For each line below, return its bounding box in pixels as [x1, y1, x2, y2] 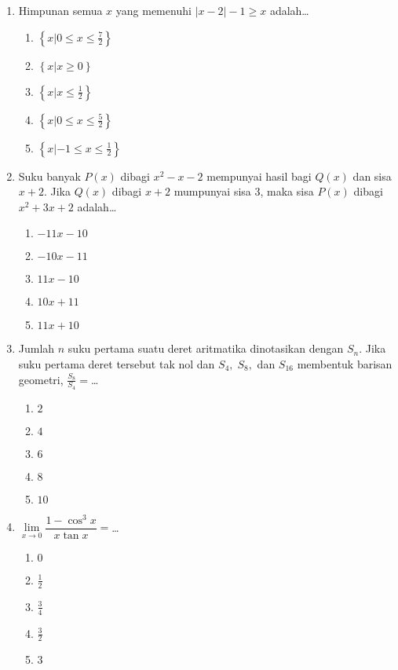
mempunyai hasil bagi [206, 167, 312, 184]
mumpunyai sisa [173, 183, 251, 200]
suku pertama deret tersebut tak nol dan [18, 355, 215, 372]
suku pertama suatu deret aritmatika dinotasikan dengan [68, 340, 344, 357]
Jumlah [18, 340, 55, 357]
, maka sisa [260, 183, 314, 200]
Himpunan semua [18, 2, 103, 18]
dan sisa [352, 167, 392, 184]
